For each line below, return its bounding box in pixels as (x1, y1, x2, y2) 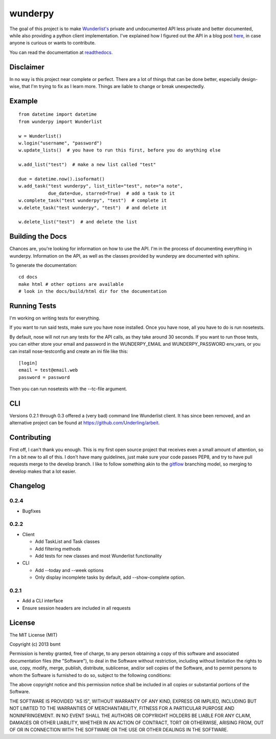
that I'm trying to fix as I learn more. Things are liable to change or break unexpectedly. (21, 83, 205, 90)
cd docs (18, 274, 38, 280)
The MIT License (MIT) (9, 631, 58, 638)
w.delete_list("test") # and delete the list (18, 219, 137, 225)
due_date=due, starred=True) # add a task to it (48, 190, 175, 196)
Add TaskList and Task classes (35, 538, 100, 545)
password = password (18, 374, 70, 380)
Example (9, 96, 38, 105)
